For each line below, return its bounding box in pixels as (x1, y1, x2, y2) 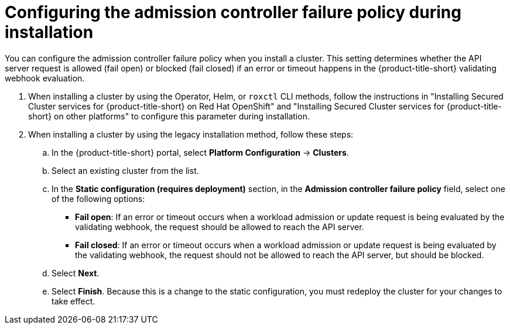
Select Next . (52, 268, 100, 278)
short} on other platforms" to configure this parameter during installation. (28, 111, 310, 121)
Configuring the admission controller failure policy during (5, 2, 461, 22)
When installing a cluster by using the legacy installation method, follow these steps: (28, 129, 354, 139)
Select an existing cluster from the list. (52, 165, 199, 176)
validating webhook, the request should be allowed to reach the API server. (75, 221, 364, 232)
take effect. (52, 296, 95, 306)
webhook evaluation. (5, 73, 85, 83)
